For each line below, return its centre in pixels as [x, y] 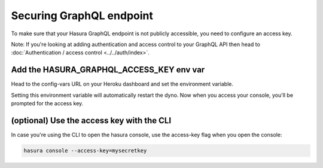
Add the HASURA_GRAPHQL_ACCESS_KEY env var [108, 70]
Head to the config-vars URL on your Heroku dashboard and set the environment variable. [122, 84]
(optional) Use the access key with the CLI [91, 120]
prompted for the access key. [47, 103]
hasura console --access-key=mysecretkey [85, 150]
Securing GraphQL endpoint [82, 16]
